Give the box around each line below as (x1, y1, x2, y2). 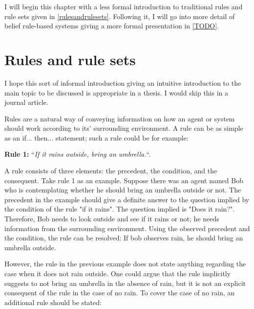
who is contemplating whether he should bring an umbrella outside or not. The (4, 185, 241, 195)
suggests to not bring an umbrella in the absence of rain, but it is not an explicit (4, 278, 246, 288)
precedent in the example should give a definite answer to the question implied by (4, 194, 250, 204)
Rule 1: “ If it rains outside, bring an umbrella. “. (4, 149, 151, 159)
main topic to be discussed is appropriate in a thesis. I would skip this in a (4, 87, 229, 97)
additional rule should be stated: (4, 297, 102, 307)
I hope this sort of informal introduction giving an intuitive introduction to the (4, 77, 241, 88)
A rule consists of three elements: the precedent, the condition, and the (4, 166, 217, 176)
